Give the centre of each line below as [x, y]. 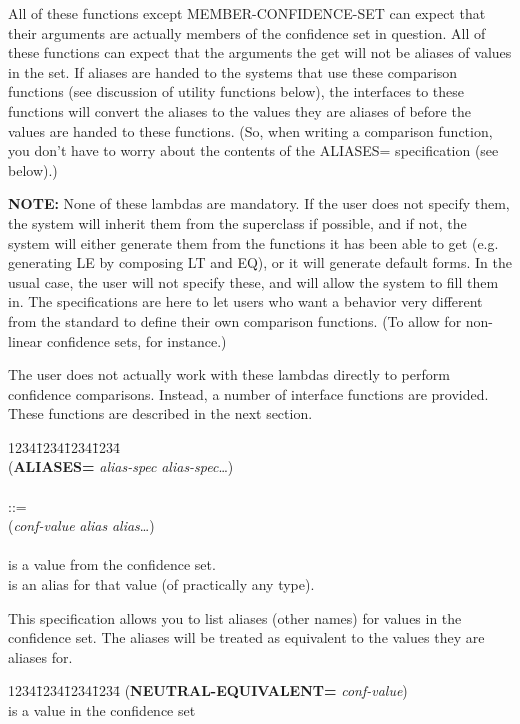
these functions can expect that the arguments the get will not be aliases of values [260, 52]
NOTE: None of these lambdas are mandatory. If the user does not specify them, [259, 203]
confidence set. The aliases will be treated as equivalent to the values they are [246, 637]
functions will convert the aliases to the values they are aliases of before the [239, 110]
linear [25, 340]
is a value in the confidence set [102, 710]
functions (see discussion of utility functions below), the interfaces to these [236, 91]
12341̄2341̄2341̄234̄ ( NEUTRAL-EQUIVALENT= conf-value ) [208, 690]
